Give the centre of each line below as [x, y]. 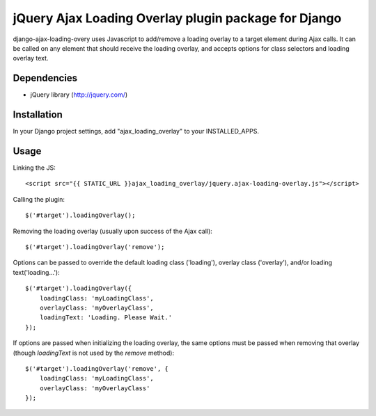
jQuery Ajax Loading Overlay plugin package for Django [177, 18]
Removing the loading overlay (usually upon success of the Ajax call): [112, 231]
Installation [38, 115]
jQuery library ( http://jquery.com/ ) [79, 95]
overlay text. [31, 58]
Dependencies [45, 78]
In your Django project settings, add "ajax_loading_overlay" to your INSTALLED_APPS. [136, 131]
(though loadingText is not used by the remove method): [93, 353]
